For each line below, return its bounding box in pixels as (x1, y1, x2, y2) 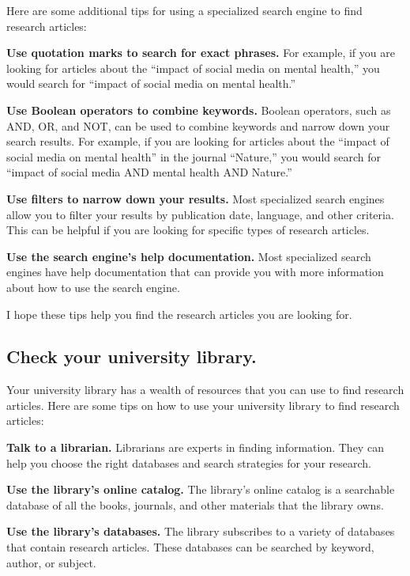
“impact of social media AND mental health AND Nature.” (6, 164, 292, 180)
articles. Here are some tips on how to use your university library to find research (6, 396, 400, 413)
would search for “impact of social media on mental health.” (6, 75, 296, 92)
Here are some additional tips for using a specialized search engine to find (6, 2, 363, 18)
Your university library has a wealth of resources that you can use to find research (6, 381, 404, 398)
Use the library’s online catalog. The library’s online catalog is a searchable (6, 481, 395, 498)
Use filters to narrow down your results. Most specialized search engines (6, 190, 385, 207)
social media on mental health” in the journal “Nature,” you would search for (6, 148, 381, 165)
